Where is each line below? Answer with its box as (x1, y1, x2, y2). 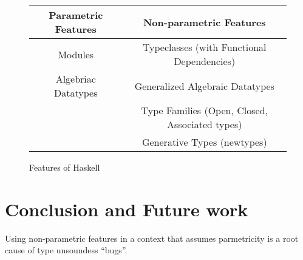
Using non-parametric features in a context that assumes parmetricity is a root (5, 231, 299, 244)
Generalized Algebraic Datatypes (134, 78, 274, 93)
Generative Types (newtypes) (141, 135, 267, 149)
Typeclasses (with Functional (142, 40, 267, 54)
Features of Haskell (29, 161, 100, 173)
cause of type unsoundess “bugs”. (5, 244, 128, 256)
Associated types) (167, 117, 242, 131)
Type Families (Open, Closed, (141, 103, 268, 117)
